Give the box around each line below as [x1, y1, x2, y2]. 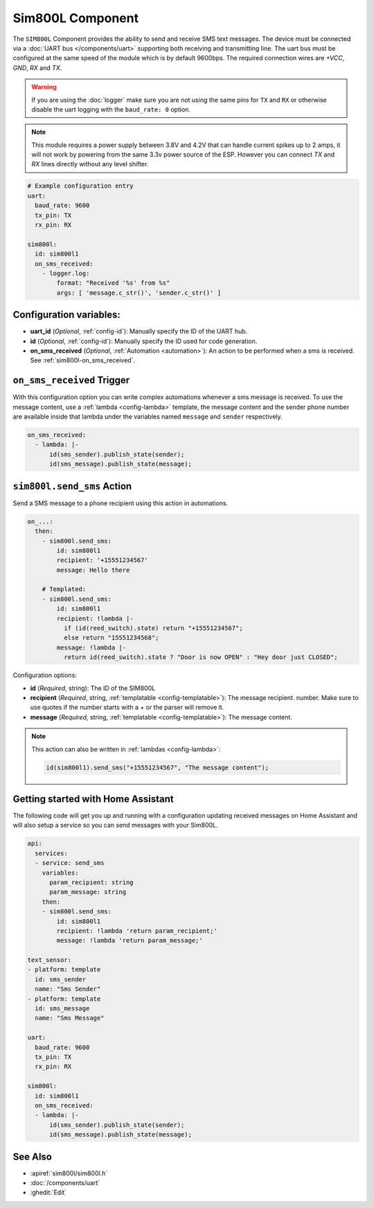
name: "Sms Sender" [35, 985, 101, 993]
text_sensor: [27, 956, 72, 964]
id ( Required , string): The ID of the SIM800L [30, 683, 156, 692]
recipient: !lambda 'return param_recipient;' [56, 927, 217, 935]
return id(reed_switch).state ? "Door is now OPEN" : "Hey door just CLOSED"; [63, 654, 339, 661]
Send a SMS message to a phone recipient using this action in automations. [12, 499, 229, 507]
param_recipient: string [49, 878, 134, 886]
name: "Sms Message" [35, 1014, 105, 1022]
